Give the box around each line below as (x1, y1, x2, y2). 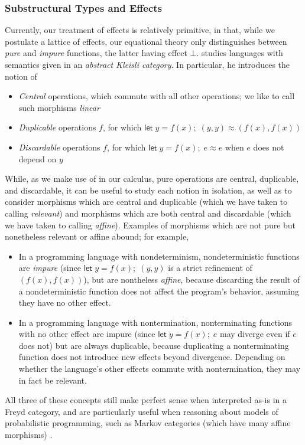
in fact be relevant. (18, 374, 87, 386)
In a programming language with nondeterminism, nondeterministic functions (18, 250, 300, 262)
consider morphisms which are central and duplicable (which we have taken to (5, 195, 288, 208)
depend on (18, 152, 57, 165)
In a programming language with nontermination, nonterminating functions (18, 316, 293, 328)
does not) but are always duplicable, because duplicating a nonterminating (18, 339, 289, 351)
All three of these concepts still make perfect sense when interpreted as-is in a (5, 394, 287, 406)
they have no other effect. (18, 296, 111, 309)
